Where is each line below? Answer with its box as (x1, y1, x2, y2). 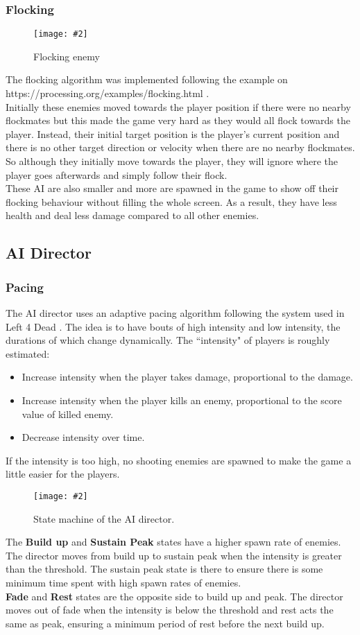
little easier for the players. (6, 467, 120, 481)
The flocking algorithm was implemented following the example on (6, 72, 288, 87)
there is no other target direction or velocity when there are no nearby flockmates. (6, 140, 355, 155)
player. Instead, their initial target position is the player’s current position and (6, 126, 340, 141)
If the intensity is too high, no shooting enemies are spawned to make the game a (6, 453, 352, 467)
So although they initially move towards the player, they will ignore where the (6, 154, 338, 168)
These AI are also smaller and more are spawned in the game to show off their (6, 181, 338, 195)
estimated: (6, 346, 50, 360)
